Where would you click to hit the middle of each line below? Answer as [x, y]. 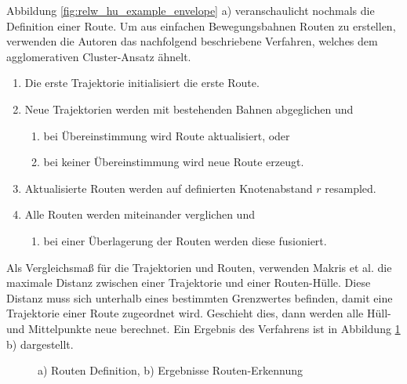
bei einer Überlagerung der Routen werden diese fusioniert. [185, 240]
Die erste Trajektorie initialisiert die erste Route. [142, 83]
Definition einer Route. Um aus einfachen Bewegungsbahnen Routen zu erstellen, [201, 25]
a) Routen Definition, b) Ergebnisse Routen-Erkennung [171, 370]
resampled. [351, 188]
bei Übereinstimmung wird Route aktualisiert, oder [167, 135]
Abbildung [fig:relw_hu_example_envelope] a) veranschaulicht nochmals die [191, 10]
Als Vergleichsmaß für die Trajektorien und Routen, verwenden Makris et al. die [199, 267]
